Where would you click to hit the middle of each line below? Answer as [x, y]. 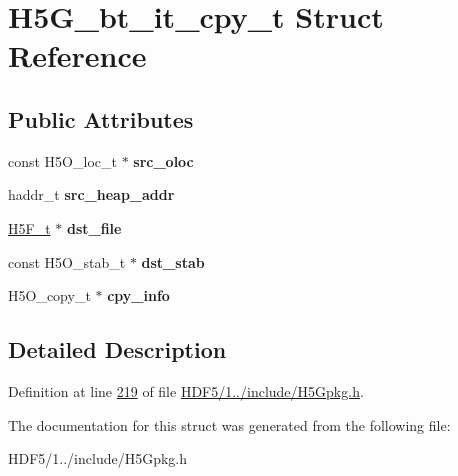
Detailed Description [117, 349]
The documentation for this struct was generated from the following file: [229, 424]
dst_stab [173, 261]
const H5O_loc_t [62, 160]
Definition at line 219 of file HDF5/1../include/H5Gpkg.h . [186, 390]
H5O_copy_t [49, 295]
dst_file [94, 227]
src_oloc [163, 160]
